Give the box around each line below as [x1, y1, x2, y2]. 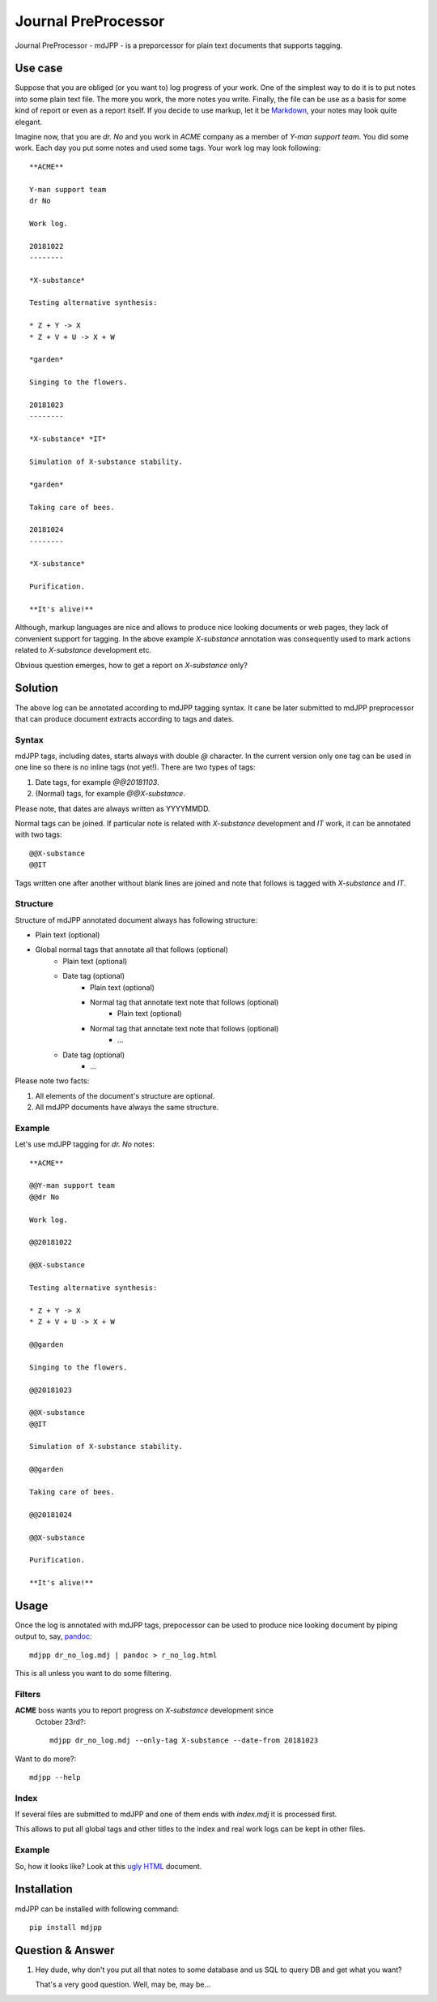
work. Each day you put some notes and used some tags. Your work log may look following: [15, 143, 321, 153]
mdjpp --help [29, 1773, 81, 1781]
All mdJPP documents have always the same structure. [35, 1103, 219, 1112]
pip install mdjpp [29, 1923, 103, 1931]
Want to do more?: [15, 1754, 77, 1764]
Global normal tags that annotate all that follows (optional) [35, 945, 228, 954]
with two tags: [15, 830, 62, 839]
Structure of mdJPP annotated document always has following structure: [15, 915, 258, 924]
